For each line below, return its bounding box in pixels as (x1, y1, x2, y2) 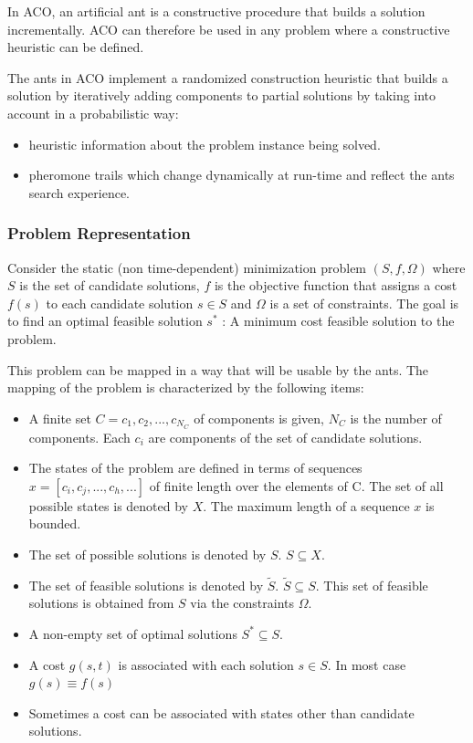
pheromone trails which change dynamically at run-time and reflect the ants (28, 165, 455, 184)
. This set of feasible (315, 575, 428, 594)
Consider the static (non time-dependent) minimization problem (7, 257, 367, 277)
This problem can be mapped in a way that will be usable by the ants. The (7, 360, 429, 379)
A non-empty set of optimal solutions (28, 623, 237, 643)
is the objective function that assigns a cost (214, 276, 457, 295)
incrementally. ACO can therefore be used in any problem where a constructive (7, 19, 450, 38)
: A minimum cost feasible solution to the (222, 311, 455, 330)
